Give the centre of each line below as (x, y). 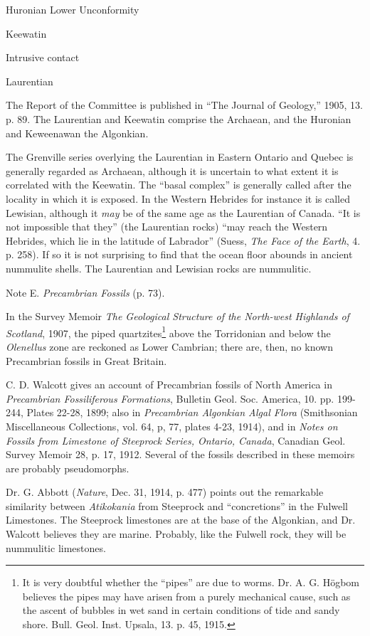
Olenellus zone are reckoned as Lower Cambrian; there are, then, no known (169, 346)
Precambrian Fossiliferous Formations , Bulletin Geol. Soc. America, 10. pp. (170, 398)
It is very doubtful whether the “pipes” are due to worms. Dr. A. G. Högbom (191, 582)
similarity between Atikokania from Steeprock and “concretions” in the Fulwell (177, 505)
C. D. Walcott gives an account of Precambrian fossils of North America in (169, 385)
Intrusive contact (43, 57)
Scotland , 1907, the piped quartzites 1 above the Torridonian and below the (168, 332)
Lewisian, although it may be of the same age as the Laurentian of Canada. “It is (183, 212)
